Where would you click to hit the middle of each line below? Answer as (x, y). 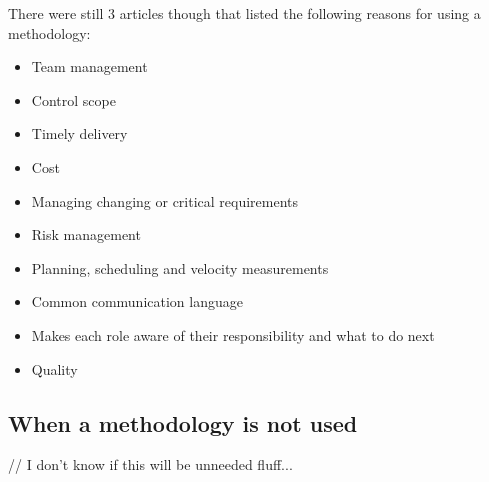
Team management (89, 66)
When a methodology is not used (183, 422)
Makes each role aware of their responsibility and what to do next (233, 334)
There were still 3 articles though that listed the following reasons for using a (244, 13)
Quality (54, 368)
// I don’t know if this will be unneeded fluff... (150, 464)
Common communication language (137, 301)
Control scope (73, 99)
